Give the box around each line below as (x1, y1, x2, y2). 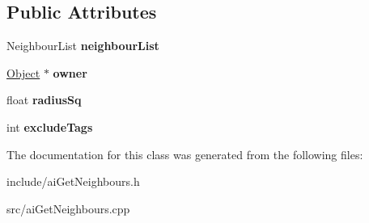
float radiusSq (6, 91, 82, 108)
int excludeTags (6, 118, 93, 135)
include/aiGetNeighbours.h (6, 173, 140, 190)
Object (6, 64, 40, 81)
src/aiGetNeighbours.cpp (6, 200, 130, 217)
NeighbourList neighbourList (6, 37, 159, 54)
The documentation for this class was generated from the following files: (6, 145, 363, 162)
